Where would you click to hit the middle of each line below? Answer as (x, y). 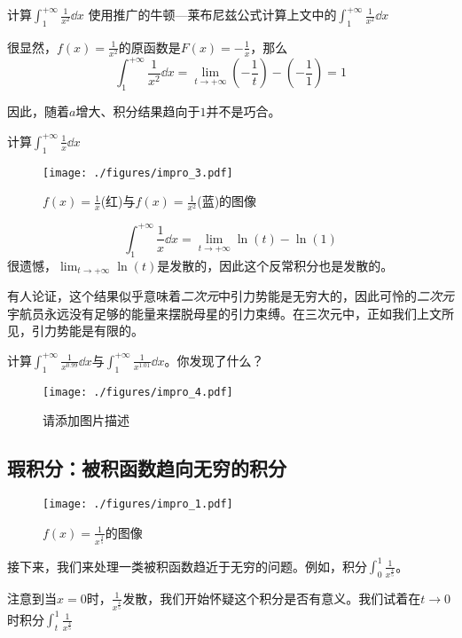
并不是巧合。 (243, 111)
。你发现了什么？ (214, 360)
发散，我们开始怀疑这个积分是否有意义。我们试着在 (272, 598)
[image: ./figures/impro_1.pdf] (138, 504)
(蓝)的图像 (227, 201)
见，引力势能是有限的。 (75, 331)
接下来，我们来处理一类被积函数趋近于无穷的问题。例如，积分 (187, 566)
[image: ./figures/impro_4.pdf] (138, 392)
